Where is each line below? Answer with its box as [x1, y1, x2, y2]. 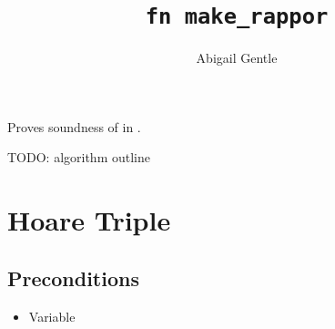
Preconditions [7, 263, 139, 292]
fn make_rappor [145, 4, 329, 30]
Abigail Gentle [196, 48, 278, 67]
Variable [28, 306, 76, 325]
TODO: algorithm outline [7, 148, 150, 167]
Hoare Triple [7, 201, 171, 239]
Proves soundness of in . [7, 117, 141, 136]
